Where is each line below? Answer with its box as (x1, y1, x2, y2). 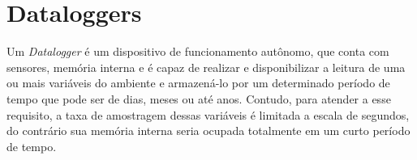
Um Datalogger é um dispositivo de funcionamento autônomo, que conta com (6, 43, 389, 60)
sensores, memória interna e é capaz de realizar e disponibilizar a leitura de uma (6, 58, 406, 75)
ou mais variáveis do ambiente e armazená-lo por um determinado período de (6, 74, 390, 91)
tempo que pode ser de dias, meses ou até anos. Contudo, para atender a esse (6, 90, 391, 107)
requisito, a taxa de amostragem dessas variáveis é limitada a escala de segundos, (6, 106, 410, 123)
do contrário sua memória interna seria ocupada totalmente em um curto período (6, 122, 411, 139)
